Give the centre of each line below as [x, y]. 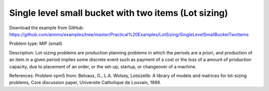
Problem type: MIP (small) [36, 44]
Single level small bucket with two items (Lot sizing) [119, 13]
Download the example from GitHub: [47, 28]
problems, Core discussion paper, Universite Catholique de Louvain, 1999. [85, 83]
